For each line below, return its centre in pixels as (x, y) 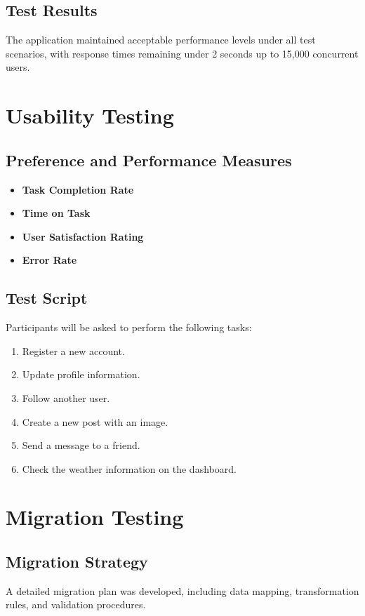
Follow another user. (66, 397)
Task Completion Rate (78, 189)
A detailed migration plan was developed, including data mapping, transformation (182, 590)
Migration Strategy (77, 562)
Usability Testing (90, 115)
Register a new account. (73, 350)
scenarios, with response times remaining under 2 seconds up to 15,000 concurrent (182, 53)
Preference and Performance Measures (149, 160)
